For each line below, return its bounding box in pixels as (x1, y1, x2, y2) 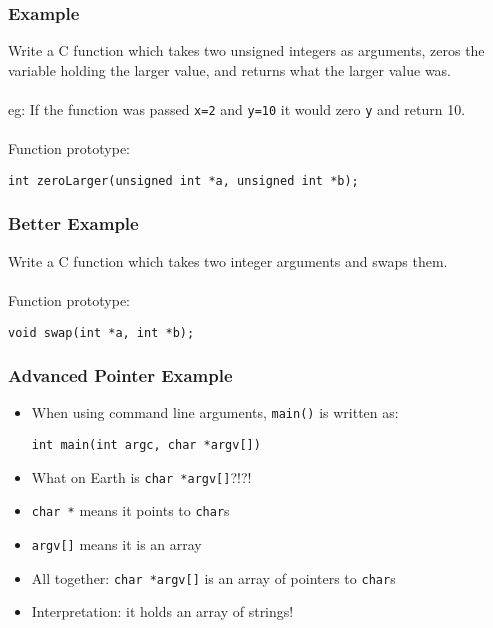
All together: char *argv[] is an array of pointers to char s (31, 567, 396, 588)
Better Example (8, 211, 139, 236)
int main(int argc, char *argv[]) (31, 438, 261, 453)
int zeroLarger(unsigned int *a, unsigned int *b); (8, 173, 359, 188)
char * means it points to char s (31, 500, 230, 521)
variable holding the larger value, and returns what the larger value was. (8, 59, 452, 80)
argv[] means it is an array (31, 534, 202, 554)
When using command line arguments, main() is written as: (31, 402, 399, 423)
